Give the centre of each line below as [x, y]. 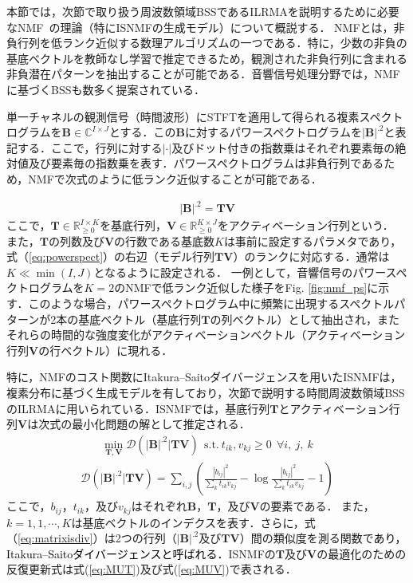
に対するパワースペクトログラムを [273, 132]
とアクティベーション [334, 408]
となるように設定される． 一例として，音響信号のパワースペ [250, 272]
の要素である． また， [317, 506]
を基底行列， [134, 225]
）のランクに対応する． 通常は [311, 256]
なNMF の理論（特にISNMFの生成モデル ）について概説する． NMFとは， [200, 27]
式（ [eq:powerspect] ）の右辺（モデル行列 [111, 256]
